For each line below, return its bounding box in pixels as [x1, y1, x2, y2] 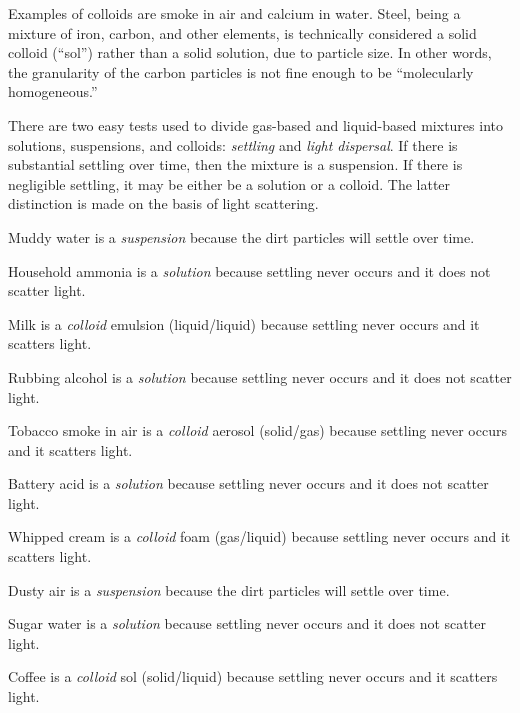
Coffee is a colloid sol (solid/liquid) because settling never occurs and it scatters [8, 666, 498, 687]
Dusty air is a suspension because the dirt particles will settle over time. [8, 579, 450, 600]
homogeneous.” [8, 81, 98, 102]
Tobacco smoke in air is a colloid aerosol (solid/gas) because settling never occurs [8, 420, 507, 441]
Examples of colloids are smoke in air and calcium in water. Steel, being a [8, 3, 461, 23]
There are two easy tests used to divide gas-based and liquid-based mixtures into [8, 114, 503, 135]
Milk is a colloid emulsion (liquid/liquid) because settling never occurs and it [8, 313, 480, 334]
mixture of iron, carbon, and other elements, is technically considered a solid [8, 22, 477, 43]
